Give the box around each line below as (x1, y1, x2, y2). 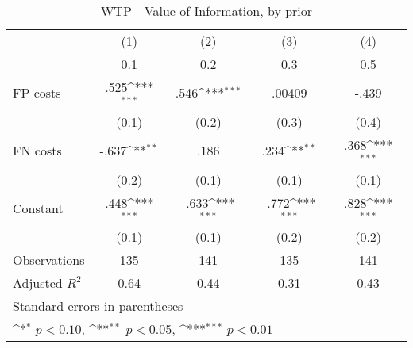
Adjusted (13, 273, 63, 293)
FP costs (13, 83, 61, 102)
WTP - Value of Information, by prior (100, 2, 313, 20)
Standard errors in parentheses (13, 296, 183, 315)
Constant (13, 198, 64, 217)
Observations (13, 250, 85, 270)
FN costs (13, 141, 62, 160)
